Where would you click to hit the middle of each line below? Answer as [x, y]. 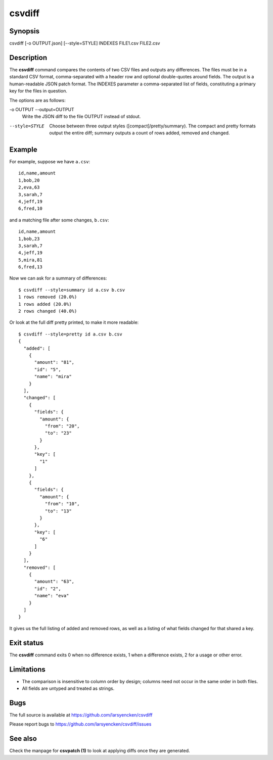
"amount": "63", [54, 582]
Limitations [27, 669]
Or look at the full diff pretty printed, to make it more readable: [74, 322]
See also [23, 739]
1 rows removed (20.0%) [48, 297]
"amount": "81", [54, 362]
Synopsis [25, 31]
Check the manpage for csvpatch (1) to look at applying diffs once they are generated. [100, 751]
